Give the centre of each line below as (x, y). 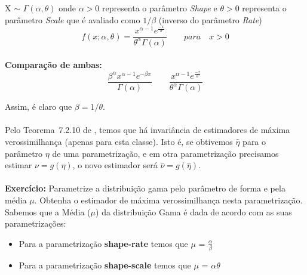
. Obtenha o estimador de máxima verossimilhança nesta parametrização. (168, 200)
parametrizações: (36, 223)
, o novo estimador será (115, 165)
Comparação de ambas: (53, 65)
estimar (19, 165)
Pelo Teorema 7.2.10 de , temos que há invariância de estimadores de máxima (148, 130)
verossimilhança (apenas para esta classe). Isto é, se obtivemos (119, 141)
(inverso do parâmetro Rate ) (210, 19)
